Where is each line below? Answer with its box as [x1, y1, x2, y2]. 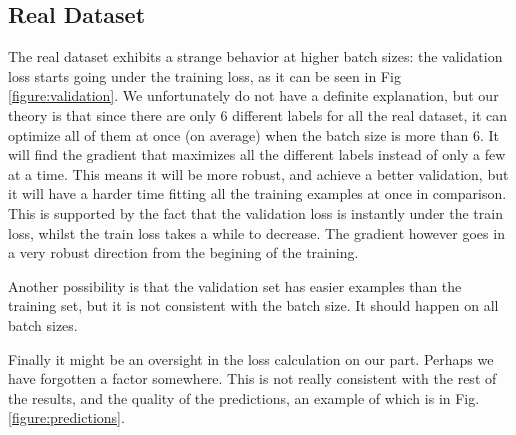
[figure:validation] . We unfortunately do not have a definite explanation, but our [8, 85, 499, 106]
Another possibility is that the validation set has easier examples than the [8, 275, 462, 296]
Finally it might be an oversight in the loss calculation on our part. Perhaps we [8, 348, 494, 369]
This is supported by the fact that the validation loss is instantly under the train [8, 202, 503, 223]
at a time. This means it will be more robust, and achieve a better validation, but [8, 163, 509, 184]
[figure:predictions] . [8, 407, 125, 428]
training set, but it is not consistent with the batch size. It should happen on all [8, 295, 499, 316]
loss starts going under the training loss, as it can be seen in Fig [8, 65, 401, 86]
